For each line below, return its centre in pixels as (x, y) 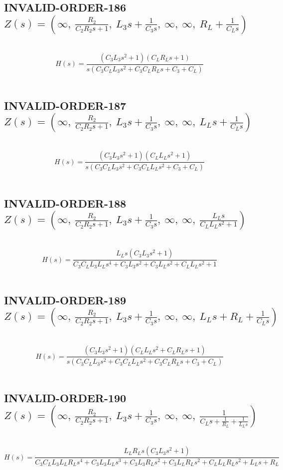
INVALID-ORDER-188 (65, 203)
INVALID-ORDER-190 (65, 398)
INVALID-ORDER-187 (65, 105)
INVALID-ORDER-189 (65, 300)
